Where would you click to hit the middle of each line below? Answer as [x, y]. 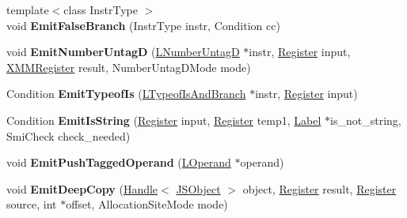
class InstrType [101, 9]
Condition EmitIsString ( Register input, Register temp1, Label [164, 120]
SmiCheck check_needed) [68, 135]
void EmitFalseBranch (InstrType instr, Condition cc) [143, 25]
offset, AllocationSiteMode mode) [147, 204]
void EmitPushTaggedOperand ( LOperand [119, 162]
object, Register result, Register [320, 188]
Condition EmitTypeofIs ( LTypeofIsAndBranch [126, 94]
